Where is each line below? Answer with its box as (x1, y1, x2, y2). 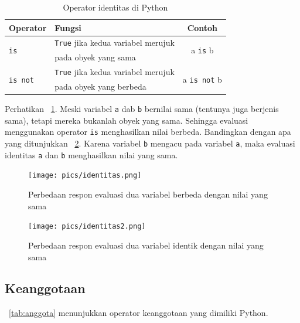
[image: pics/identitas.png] (28, 171, 142, 180)
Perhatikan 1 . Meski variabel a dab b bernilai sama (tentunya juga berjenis (5, 103, 279, 115)
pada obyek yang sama (54, 51, 136, 63)
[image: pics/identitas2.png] (28, 222, 146, 231)
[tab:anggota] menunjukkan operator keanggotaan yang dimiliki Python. (9, 307, 268, 319)
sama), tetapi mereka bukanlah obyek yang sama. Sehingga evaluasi (5, 114, 248, 126)
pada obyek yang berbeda (54, 80, 146, 93)
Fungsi (54, 21, 81, 33)
